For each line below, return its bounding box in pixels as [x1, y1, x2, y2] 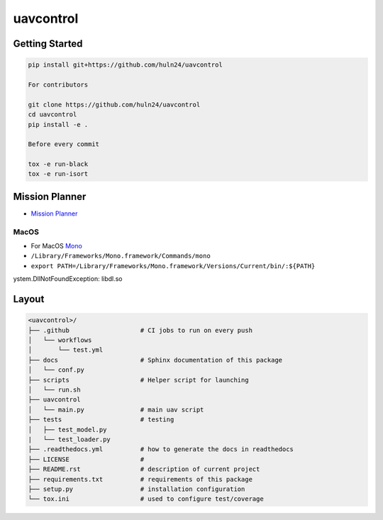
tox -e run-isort [28, 170, 89, 178]
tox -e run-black [28, 160, 89, 168]
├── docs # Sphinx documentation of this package [28, 355, 283, 364]
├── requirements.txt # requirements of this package [28, 475, 253, 483]
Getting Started [13, 38, 83, 50]
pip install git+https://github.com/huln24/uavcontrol [28, 61, 223, 69]
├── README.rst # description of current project [28, 465, 260, 473]
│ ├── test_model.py [28, 426, 107, 433]
